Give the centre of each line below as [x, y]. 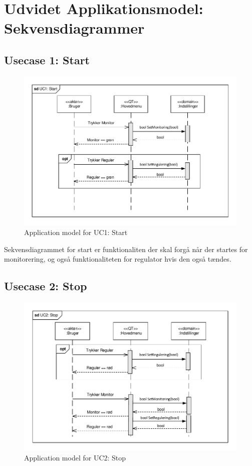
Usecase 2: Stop [46, 286]
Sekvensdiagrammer [74, 28]
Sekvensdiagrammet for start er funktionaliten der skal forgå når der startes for [126, 249]
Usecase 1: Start [47, 60]
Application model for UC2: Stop [75, 457]
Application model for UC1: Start [76, 232]
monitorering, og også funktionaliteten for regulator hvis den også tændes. [118, 259]
